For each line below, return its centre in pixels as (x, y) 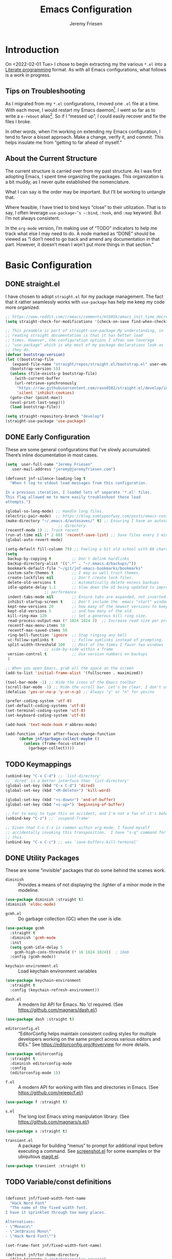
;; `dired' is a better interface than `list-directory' (67, 781)
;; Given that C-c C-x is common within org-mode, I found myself (78, 828)
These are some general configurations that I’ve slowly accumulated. (78, 449)
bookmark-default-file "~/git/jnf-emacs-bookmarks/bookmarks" (75, 568)
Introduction (32, 50)
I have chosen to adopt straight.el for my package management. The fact (84, 296)
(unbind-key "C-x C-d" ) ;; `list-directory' (53, 776)
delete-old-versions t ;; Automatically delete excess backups (83, 583)
